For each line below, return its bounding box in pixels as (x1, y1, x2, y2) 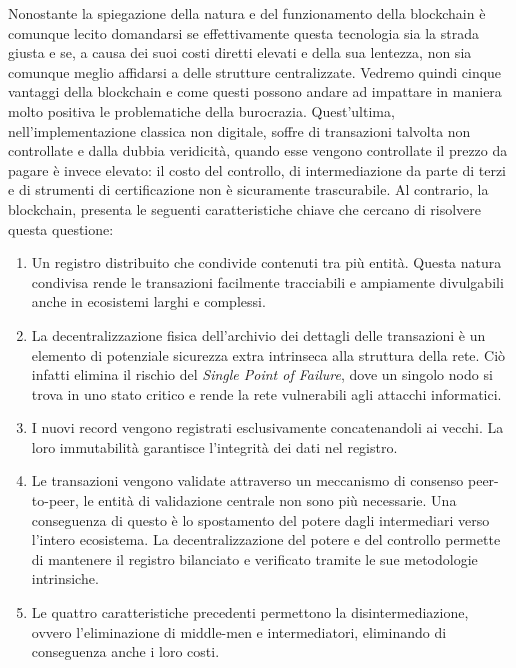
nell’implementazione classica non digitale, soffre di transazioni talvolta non (8, 120, 471, 141)
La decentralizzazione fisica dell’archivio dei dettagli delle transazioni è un (31, 324, 486, 345)
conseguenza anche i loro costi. (31, 641, 220, 662)
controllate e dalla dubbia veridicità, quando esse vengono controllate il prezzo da (8, 140, 508, 161)
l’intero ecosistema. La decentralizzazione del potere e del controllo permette (31, 529, 501, 550)
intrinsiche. (31, 568, 99, 589)
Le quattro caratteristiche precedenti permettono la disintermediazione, (31, 602, 469, 623)
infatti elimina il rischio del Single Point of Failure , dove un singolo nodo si (31, 364, 493, 385)
